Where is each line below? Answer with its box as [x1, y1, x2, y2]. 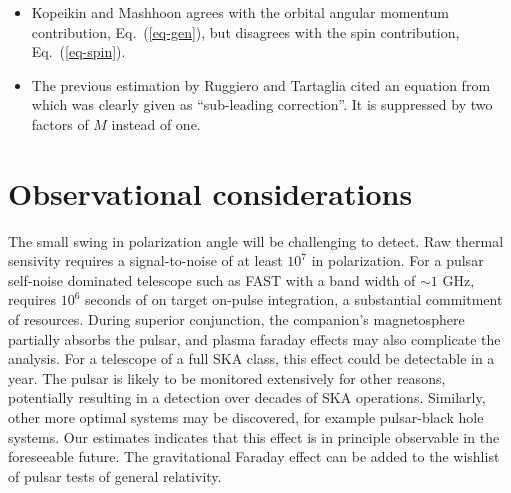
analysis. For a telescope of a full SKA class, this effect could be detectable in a [8, 348, 495, 369]
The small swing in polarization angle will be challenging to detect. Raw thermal [8, 230, 504, 251]
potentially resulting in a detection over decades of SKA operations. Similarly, [8, 387, 486, 408]
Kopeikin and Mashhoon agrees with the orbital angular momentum [31, 2, 450, 22]
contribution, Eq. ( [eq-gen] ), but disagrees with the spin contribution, [31, 21, 460, 42]
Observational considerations [8, 172, 413, 213]
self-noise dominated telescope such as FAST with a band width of [8, 269, 416, 290]
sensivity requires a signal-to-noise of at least [8, 250, 283, 271]
